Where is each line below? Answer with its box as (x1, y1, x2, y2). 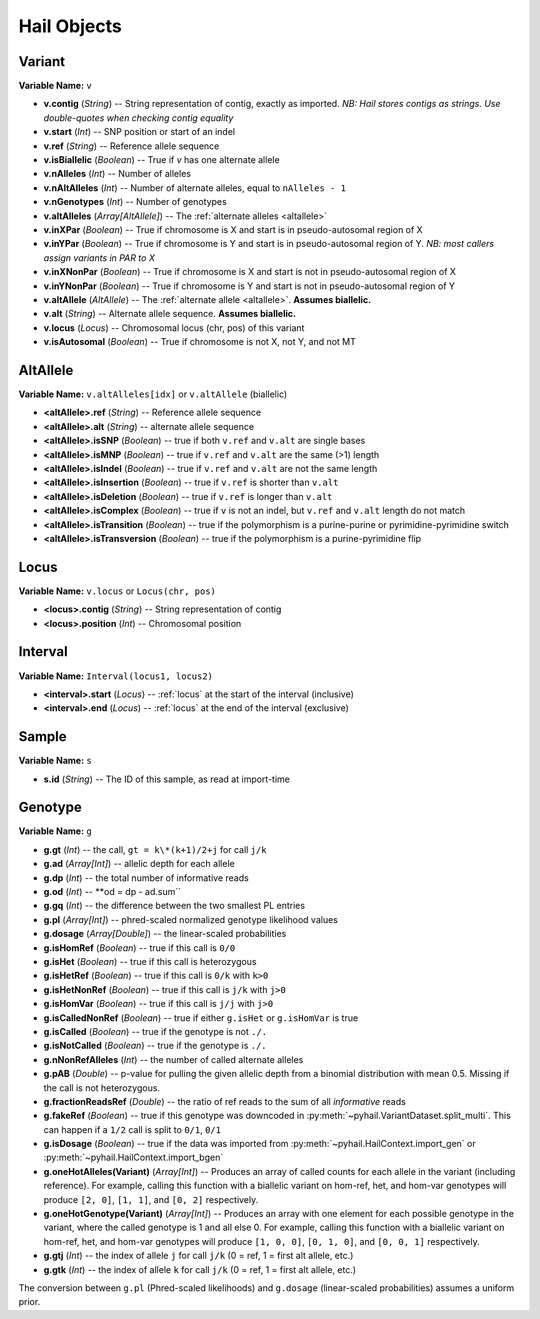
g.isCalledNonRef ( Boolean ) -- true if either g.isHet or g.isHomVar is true (43, 1011, 359, 1024)
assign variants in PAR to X (43, 251, 155, 264)
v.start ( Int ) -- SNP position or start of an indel (43, 126, 235, 138)
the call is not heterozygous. (43, 1081, 160, 1094)
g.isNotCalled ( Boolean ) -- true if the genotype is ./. (43, 1040, 267, 1052)
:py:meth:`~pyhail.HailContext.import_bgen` (43, 1151, 224, 1164)
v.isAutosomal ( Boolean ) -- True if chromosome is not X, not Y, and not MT (43, 336, 357, 348)
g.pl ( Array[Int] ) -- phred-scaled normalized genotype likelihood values (43, 913, 339, 925)
